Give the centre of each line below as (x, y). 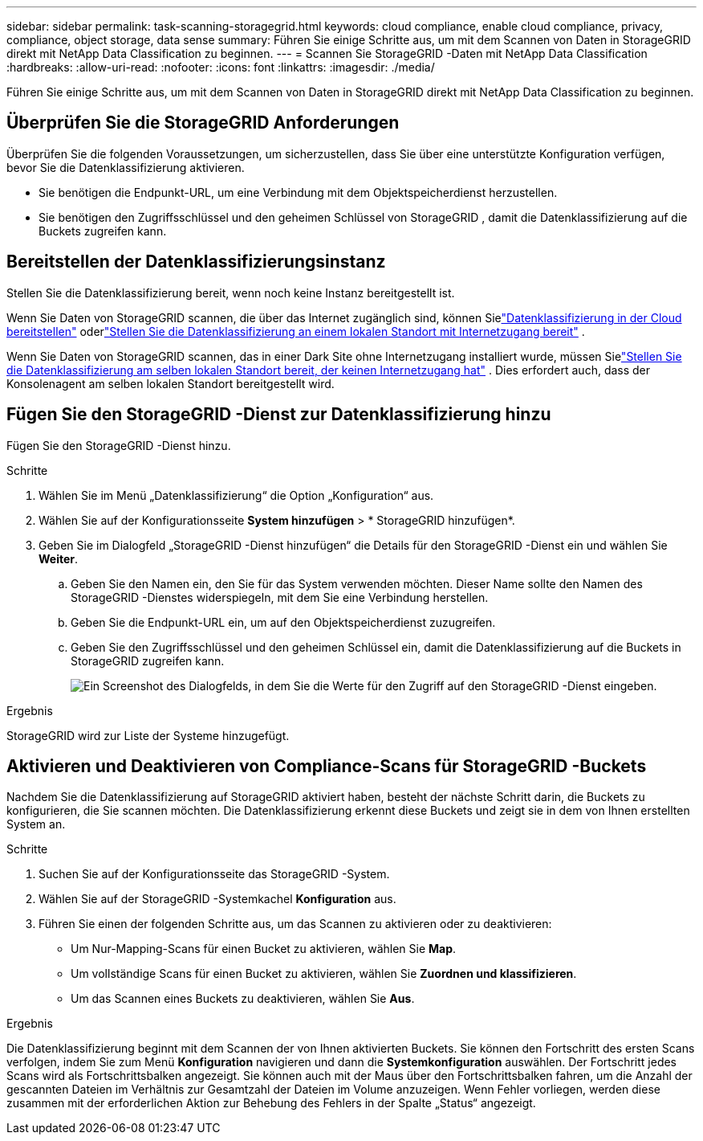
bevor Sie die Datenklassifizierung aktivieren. (126, 167)
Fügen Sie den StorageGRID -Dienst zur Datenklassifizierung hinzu (279, 415)
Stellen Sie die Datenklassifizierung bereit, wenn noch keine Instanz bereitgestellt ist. (231, 292)
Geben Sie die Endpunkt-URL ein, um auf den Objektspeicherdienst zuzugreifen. (283, 622)
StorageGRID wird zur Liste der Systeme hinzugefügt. (148, 735)
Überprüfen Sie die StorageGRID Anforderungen (203, 123)
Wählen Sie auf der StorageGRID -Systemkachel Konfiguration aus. (217, 899)
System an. (36, 824)
